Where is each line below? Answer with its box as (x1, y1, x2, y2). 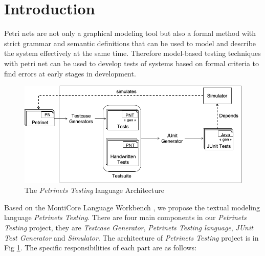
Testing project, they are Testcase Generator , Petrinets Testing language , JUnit (4, 222, 253, 232)
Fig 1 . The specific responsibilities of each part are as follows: (4, 242, 197, 253)
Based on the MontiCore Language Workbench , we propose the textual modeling (4, 202, 260, 212)
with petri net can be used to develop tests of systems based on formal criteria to (4, 57, 259, 68)
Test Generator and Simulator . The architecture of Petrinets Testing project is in (4, 232, 259, 243)
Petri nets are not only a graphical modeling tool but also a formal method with (4, 28, 256, 38)
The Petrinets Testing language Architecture (25, 185, 164, 195)
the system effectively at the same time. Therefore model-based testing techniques (4, 48, 261, 58)
